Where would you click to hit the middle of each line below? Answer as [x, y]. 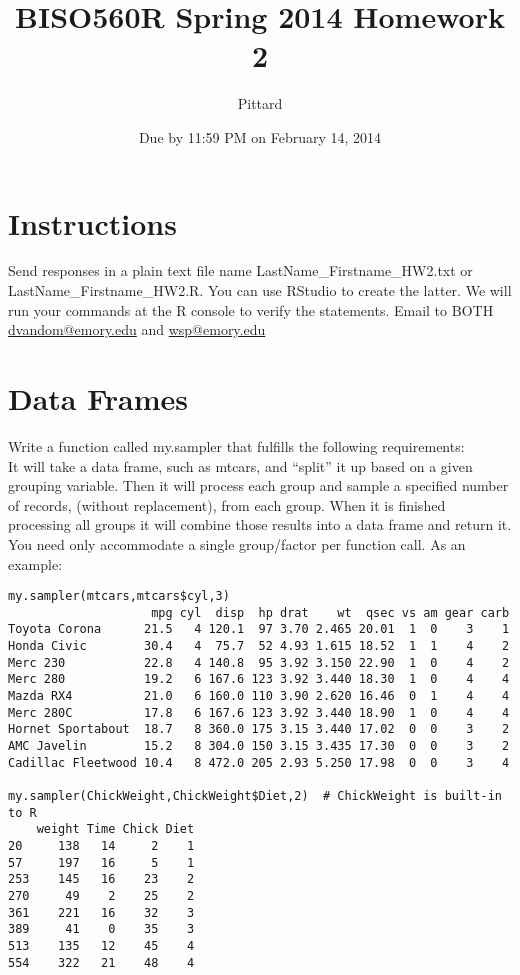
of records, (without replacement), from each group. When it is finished [227, 504]
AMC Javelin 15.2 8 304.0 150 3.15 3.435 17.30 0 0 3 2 [259, 746]
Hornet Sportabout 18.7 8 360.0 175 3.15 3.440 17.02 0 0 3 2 [259, 729]
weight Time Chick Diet [115, 829]
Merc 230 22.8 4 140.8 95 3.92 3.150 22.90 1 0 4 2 [259, 662]
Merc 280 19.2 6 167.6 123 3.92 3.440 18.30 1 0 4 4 [259, 679]
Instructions [92, 222]
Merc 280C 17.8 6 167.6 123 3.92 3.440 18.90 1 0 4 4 [259, 712]
